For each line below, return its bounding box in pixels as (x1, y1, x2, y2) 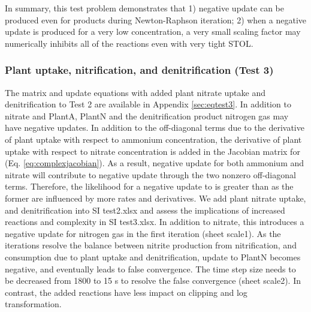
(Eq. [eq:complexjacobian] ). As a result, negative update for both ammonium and (5, 157, 304, 169)
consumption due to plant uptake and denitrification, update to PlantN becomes (5, 250, 301, 263)
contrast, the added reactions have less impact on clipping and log (5, 286, 247, 298)
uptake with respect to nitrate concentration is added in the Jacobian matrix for (5, 145, 300, 157)
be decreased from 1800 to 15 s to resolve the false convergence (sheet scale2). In (5, 274, 301, 287)
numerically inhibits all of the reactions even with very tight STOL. (5, 37, 253, 49)
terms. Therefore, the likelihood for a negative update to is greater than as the (5, 180, 294, 193)
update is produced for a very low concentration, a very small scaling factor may (5, 25, 301, 38)
